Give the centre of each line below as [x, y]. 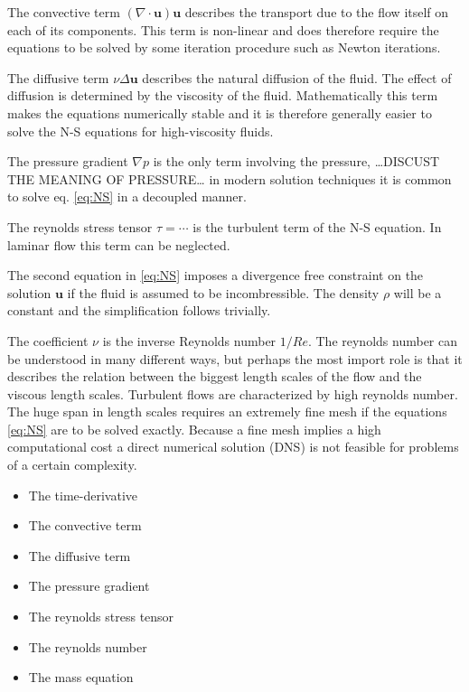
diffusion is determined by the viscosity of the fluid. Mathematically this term [223, 95]
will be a [417, 292]
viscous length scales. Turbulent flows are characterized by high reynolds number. [233, 393]
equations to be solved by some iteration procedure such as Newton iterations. [224, 47]
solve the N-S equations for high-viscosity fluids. [141, 131]
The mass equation [81, 677]
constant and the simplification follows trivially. [139, 310]
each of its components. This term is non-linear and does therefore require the [223, 29]
